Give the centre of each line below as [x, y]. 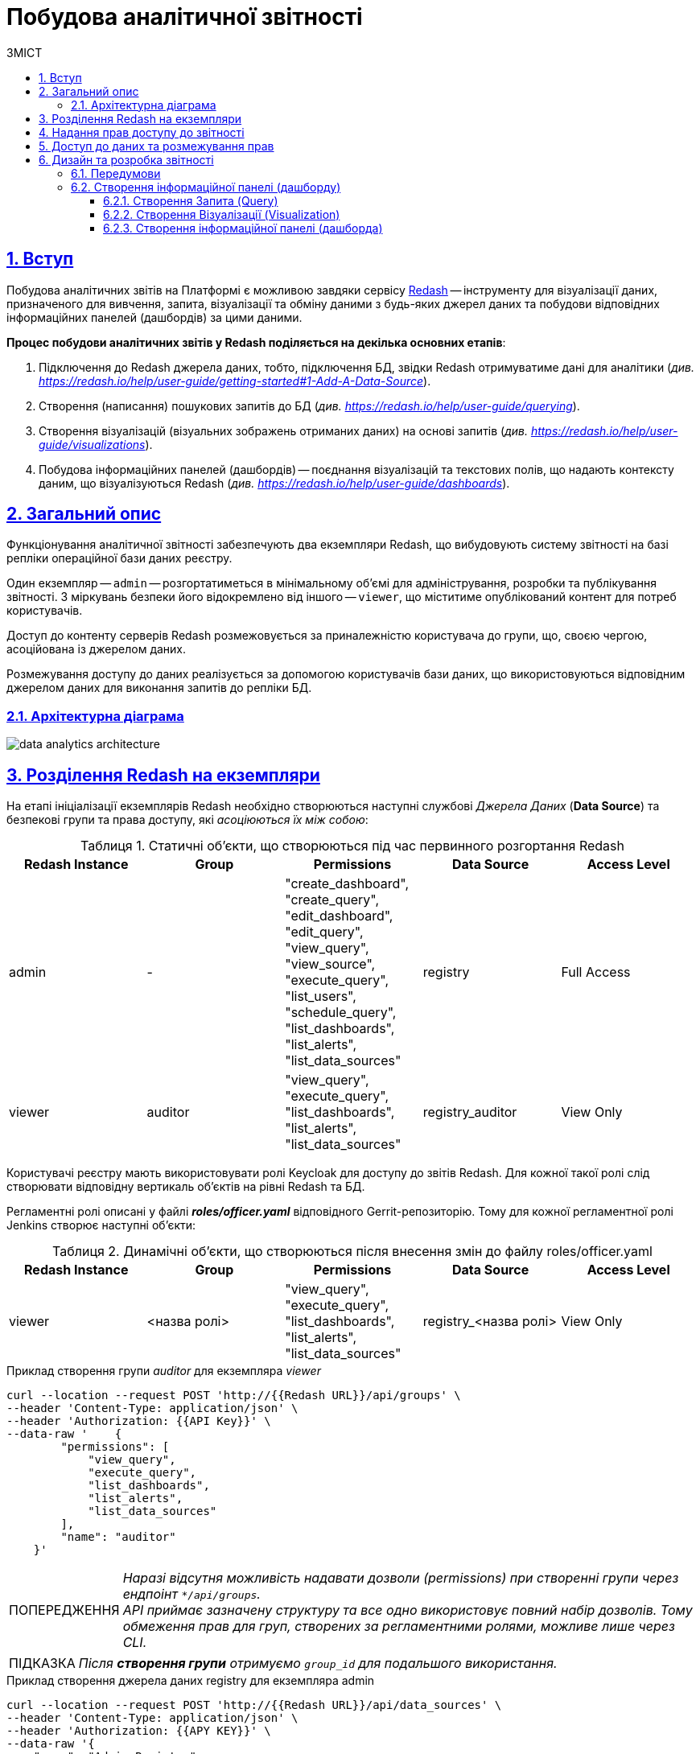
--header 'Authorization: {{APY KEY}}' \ [139, 1731]
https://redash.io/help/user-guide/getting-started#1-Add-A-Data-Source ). [235, 381]
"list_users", [321, 996]
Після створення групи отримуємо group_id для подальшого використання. [318, 1663]
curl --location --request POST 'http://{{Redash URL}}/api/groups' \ [234, 1396]
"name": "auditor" [118, 1537]
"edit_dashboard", [339, 916]
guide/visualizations [92, 444]
